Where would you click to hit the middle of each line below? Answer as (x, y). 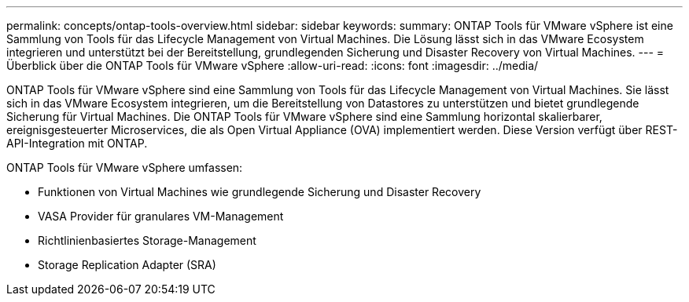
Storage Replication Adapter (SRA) (127, 265)
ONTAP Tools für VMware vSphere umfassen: (125, 167)
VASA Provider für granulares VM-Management (161, 216)
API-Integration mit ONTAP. (77, 143)
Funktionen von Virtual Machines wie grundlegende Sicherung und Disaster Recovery (260, 192)
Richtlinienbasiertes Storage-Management (147, 240)
